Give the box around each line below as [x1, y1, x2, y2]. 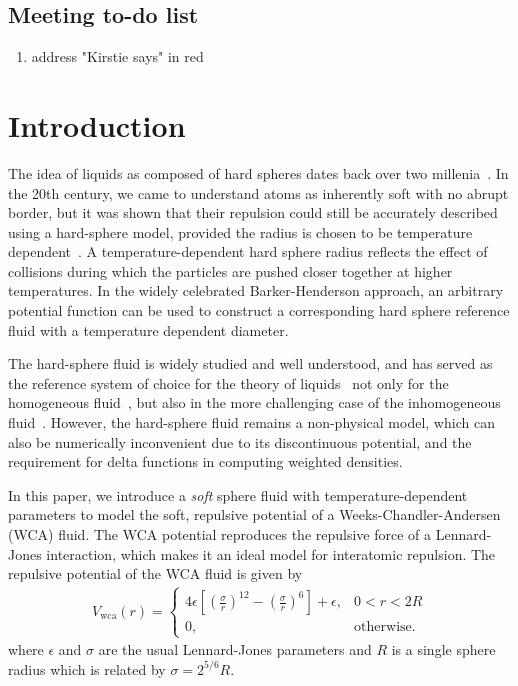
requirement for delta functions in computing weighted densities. [8, 451, 403, 472]
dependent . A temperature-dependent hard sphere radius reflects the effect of [8, 241, 488, 262]
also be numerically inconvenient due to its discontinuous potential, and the [8, 431, 472, 452]
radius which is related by [8, 658, 166, 679]
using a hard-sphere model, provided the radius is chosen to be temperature [8, 221, 473, 242]
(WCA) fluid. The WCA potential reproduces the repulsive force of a [8, 524, 432, 545]
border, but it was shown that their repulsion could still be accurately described [8, 202, 498, 223]
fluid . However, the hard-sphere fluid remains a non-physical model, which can [8, 412, 495, 433]
